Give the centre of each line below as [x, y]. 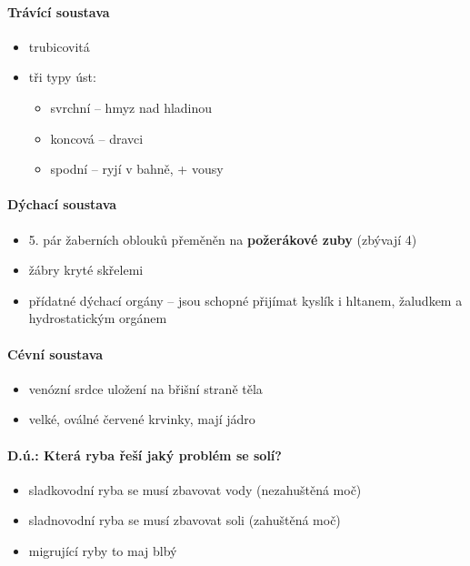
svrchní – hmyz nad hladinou [131, 107]
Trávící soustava [59, 11]
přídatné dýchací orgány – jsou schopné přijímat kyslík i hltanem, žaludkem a [245, 300]
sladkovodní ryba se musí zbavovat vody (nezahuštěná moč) [195, 489]
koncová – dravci [97, 138]
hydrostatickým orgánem [98, 318]
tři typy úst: [62, 77]
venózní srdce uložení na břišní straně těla [145, 388]
